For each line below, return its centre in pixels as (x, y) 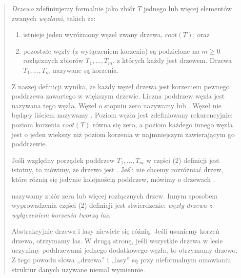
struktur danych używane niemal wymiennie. (78, 269)
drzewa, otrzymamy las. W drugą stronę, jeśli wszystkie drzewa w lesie (117, 240)
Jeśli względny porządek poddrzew (63, 160)
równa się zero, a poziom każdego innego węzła (163, 124)
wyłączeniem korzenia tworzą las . (61, 214)
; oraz (201, 34)
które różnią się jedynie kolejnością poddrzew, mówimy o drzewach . (113, 179)
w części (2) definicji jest (183, 160)
